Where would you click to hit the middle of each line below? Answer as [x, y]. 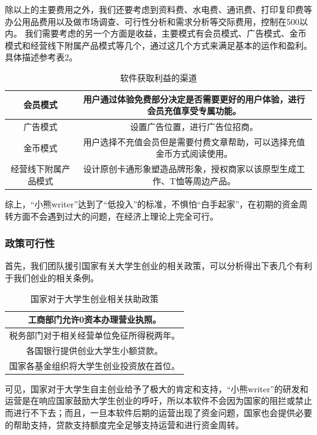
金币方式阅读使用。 [194, 153]
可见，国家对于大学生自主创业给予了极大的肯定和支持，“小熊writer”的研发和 [157, 388]
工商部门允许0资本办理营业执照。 [94, 319]
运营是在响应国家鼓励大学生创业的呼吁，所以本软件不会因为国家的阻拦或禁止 [158, 401]
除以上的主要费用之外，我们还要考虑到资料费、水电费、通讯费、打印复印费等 [158, 9]
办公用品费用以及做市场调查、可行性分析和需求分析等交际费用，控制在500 [152, 21]
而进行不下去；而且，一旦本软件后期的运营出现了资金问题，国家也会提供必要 [158, 412]
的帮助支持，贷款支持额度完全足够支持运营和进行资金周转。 [124, 424]
